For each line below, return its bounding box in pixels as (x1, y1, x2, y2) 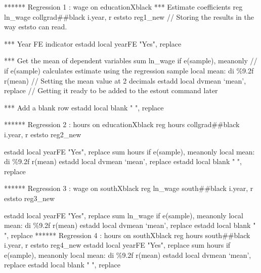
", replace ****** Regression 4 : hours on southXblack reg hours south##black (4, 229, 250, 240)
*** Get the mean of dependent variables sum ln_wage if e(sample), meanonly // (4, 55, 257, 66)
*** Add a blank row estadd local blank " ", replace (4, 102, 164, 112)
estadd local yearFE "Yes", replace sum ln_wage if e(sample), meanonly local (4, 210, 243, 220)
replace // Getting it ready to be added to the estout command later (4, 85, 218, 96)
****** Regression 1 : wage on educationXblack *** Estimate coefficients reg (4, 2, 243, 12)
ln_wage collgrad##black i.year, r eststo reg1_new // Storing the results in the (4, 11, 254, 22)
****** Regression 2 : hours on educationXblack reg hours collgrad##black (4, 119, 240, 130)
